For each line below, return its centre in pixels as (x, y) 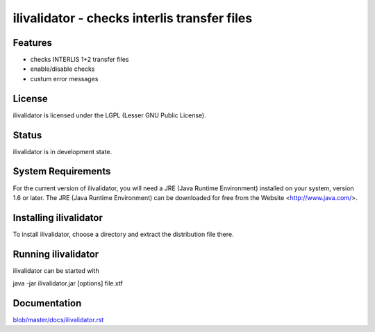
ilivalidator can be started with (56, 270)
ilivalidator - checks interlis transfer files (133, 18)
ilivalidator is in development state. (62, 151)
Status (27, 135)
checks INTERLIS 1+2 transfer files (80, 60)
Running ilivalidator (56, 254)
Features (32, 43)
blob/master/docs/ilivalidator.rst (58, 320)
